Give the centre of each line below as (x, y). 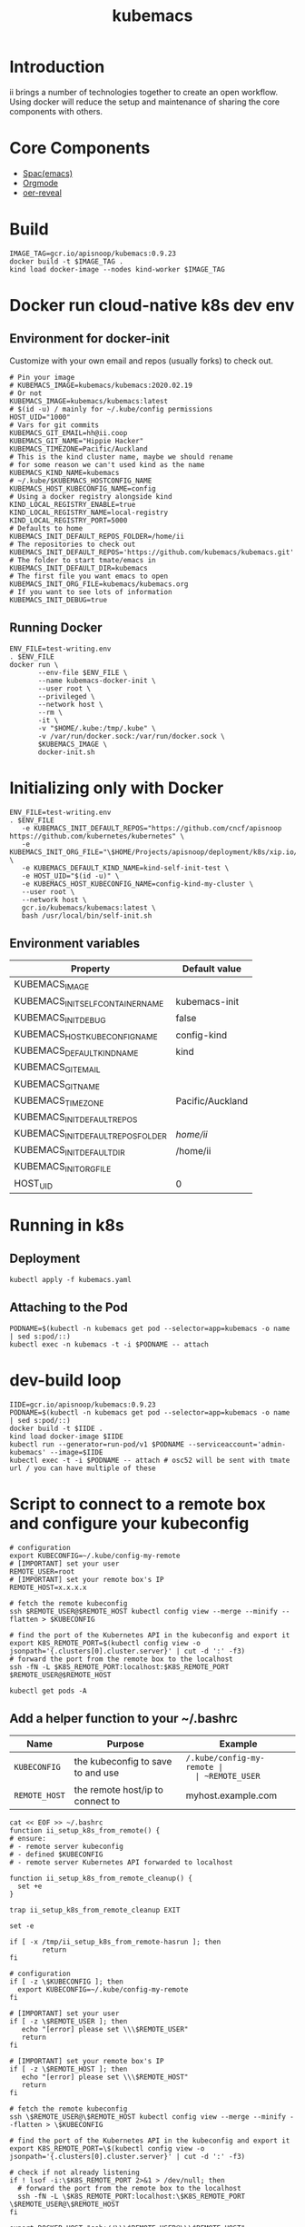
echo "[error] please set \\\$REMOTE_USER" (105, 2030)
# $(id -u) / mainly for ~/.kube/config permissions (111, 409)
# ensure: (28, 1839)
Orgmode (40, 183)
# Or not (26, 393)
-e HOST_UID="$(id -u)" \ (70, 876)
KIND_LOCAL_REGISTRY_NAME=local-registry (89, 512)
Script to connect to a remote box (138, 1504)
